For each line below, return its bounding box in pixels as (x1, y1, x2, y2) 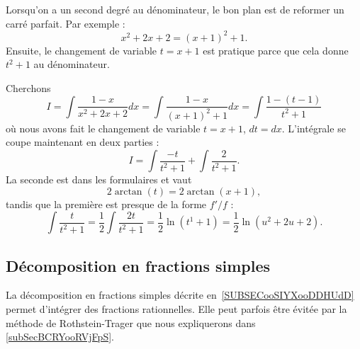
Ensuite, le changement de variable (6, 42, 157, 57)
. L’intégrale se (281, 120, 346, 135)
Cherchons (6, 80, 51, 95)
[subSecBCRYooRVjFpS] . (6, 329, 114, 344)
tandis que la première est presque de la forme (6, 196, 207, 211)
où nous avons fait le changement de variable (6, 120, 201, 135)
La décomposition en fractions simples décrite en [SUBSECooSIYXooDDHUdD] (6, 287, 354, 302)
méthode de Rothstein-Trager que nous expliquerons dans (6, 315, 256, 330)
